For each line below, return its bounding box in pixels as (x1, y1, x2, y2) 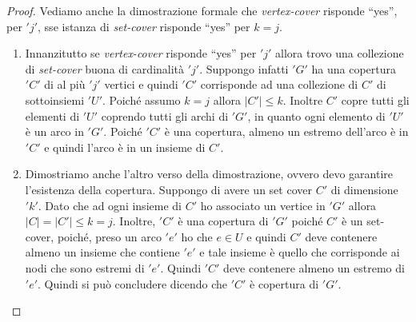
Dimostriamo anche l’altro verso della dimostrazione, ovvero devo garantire (25, 165, 393, 182)
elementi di (25, 107, 80, 124)
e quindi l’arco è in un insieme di (44, 138, 206, 155)
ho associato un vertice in (200, 197, 326, 213)
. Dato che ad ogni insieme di (38, 197, 182, 213)
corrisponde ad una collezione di (200, 76, 358, 93)
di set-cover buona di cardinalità (25, 60, 185, 77)
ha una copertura (311, 60, 397, 77)
